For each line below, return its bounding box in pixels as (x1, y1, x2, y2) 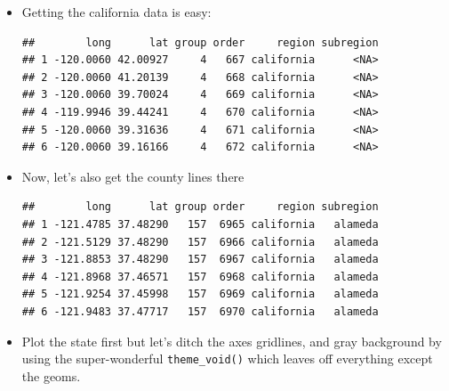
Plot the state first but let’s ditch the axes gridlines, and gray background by (21, 331, 442, 350)
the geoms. (21, 366, 81, 385)
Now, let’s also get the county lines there (21, 167, 245, 185)
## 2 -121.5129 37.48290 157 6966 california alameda (21, 235, 379, 248)
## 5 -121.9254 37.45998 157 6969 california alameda (21, 288, 379, 301)
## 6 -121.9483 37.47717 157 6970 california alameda (21, 305, 379, 318)
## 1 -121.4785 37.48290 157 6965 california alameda (21, 217, 379, 231)
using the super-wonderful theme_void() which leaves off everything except (21, 349, 433, 368)
